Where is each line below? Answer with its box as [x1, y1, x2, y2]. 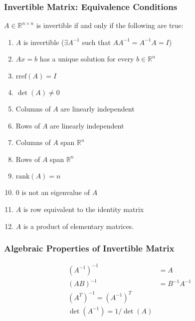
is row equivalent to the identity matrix [23, 203, 144, 214]
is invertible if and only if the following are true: [36, 20, 184, 30]
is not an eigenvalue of [21, 187, 90, 197]
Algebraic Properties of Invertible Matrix [4, 242, 175, 254]
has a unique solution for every [39, 53, 134, 64]
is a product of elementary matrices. [23, 220, 134, 231]
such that [82, 36, 111, 47]
